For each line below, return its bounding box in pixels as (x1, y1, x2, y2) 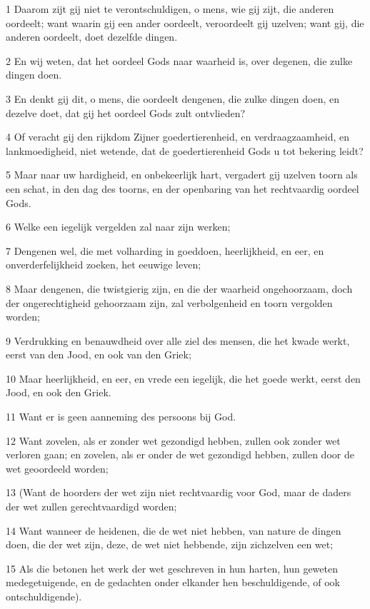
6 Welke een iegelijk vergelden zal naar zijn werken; (6, 219, 231, 234)
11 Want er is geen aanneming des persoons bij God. (6, 409, 236, 424)
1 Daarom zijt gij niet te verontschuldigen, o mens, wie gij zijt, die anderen (6, 1, 334, 16)
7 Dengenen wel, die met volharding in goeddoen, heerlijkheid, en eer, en (6, 243, 324, 258)
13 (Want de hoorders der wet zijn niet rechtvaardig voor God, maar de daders (6, 485, 351, 500)
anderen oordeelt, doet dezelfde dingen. (6, 29, 178, 44)
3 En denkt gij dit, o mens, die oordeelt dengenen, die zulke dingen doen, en (6, 91, 339, 106)
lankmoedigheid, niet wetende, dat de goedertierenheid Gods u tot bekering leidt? (6, 143, 364, 158)
